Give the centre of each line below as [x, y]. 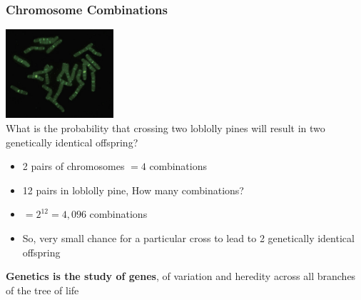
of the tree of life [42, 290]
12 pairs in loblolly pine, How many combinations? [133, 190]
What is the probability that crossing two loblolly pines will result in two [166, 127]
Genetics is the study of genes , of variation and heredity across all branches [181, 276]
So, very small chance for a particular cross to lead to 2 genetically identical [188, 237]
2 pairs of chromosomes [73, 166]
